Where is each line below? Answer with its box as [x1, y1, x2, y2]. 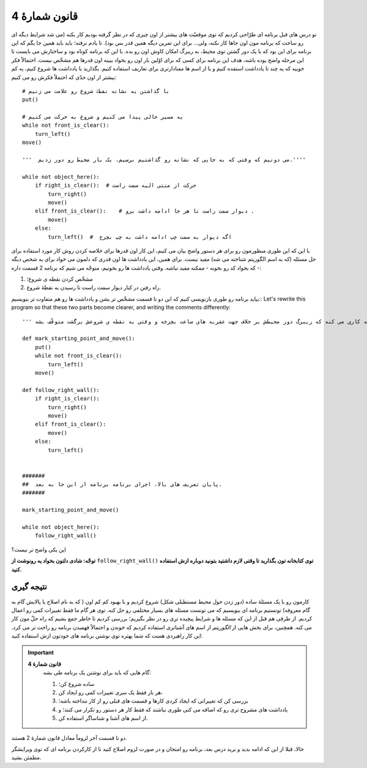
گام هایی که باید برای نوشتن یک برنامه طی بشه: [43, 669, 152, 676]
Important [28, 649, 54, 657]
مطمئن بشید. [11, 754, 42, 761]
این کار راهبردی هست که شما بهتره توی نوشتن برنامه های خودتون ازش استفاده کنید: [11, 632, 203, 639]
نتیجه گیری [11, 582, 47, 592]
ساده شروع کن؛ [58, 680, 95, 687]
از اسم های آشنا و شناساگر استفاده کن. [58, 714, 148, 722]
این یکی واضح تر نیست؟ [11, 546, 67, 553]
